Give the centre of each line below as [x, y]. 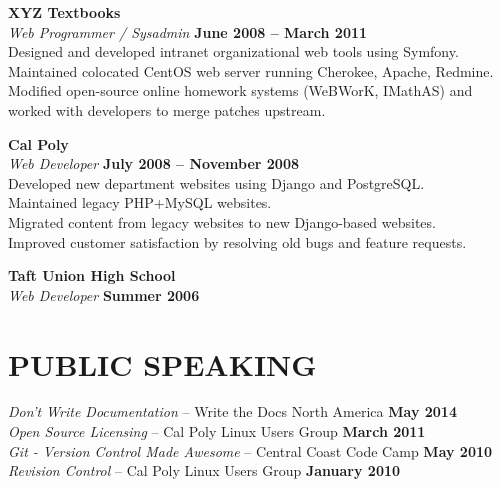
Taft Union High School [92, 275]
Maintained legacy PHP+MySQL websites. [140, 202]
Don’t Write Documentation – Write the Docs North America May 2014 [232, 411]
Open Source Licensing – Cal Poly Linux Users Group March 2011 [217, 431]
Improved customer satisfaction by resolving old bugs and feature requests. [237, 241]
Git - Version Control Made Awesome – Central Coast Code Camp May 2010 [250, 450]
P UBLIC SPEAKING [162, 363]
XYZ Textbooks [64, 12]
